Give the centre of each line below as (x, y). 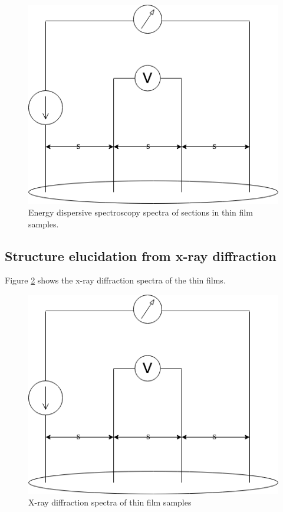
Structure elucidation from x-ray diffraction (141, 255)
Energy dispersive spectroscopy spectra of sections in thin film (141, 212)
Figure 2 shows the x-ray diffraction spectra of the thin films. (115, 280)
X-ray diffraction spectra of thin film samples (110, 502)
